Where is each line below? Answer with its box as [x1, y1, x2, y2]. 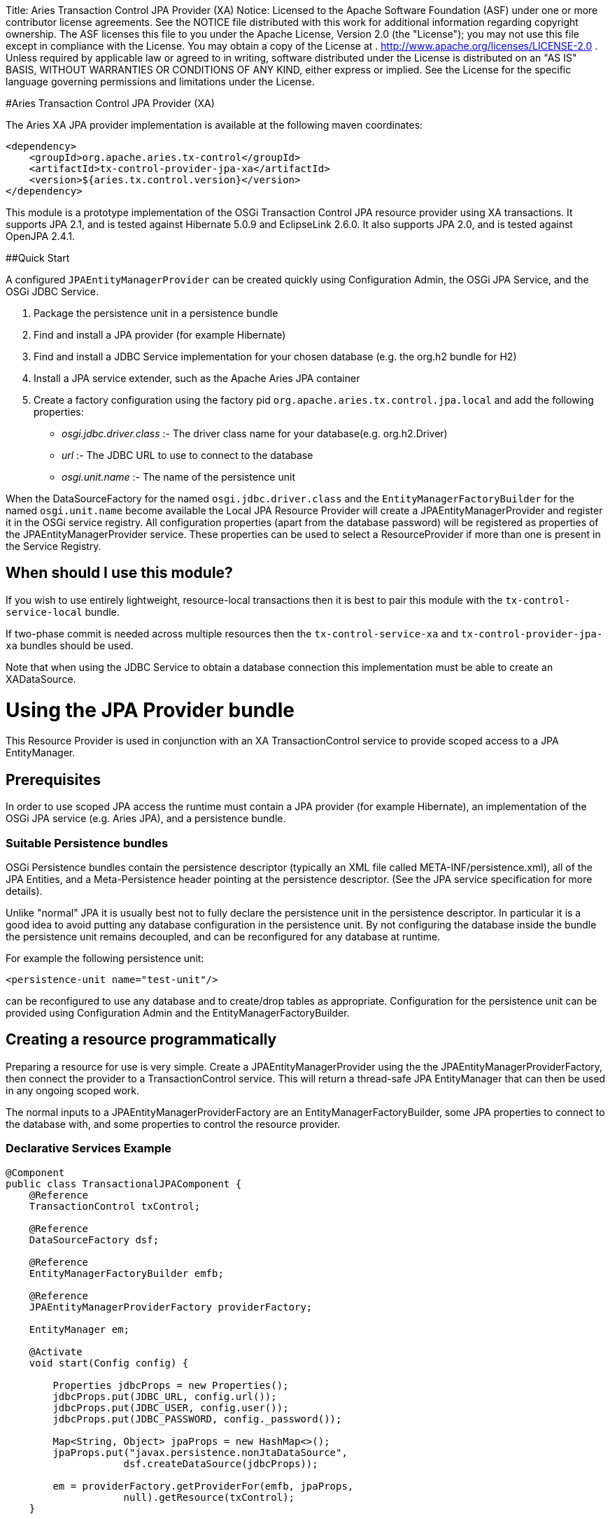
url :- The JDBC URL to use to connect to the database [62, 449, 313, 461]
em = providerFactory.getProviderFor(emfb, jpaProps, [52, 1480, 354, 1492]
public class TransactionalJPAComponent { [6, 1178, 242, 1189]
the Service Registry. [6, 540, 101, 552]
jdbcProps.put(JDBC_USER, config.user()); [52, 1401, 289, 1413]
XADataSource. [6, 672, 76, 685]
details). [6, 884, 43, 897]
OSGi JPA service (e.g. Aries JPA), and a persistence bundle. [6, 812, 286, 825]
